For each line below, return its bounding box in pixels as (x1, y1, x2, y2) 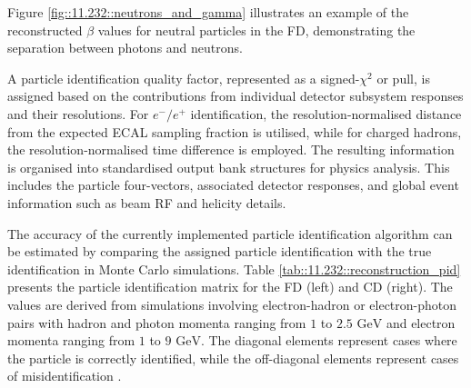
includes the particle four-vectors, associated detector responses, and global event (7, 175, 459, 194)
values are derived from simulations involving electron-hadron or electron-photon (7, 294, 457, 313)
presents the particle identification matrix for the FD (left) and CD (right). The (7, 277, 453, 296)
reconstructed (7, 20, 83, 39)
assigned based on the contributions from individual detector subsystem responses (7, 86, 464, 105)
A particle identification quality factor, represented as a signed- (7, 68, 360, 87)
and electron (386, 313, 456, 332)
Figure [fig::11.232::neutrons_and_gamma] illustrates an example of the (7, 3, 409, 21)
